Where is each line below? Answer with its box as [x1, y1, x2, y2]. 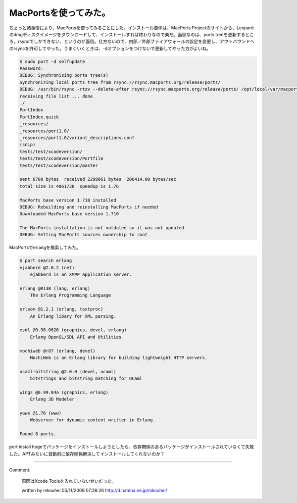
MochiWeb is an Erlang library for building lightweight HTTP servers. [30, 354, 208, 360]
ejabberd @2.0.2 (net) [19, 265, 75, 270]
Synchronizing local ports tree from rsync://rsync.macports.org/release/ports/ [19, 79, 221, 85]
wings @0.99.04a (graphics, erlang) [19, 389, 109, 395]
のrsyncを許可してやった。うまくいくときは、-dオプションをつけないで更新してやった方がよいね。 [9, 45, 211, 51]
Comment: [9, 467, 31, 473]
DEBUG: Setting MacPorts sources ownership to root [19, 232, 148, 238]
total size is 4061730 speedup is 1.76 [19, 183, 119, 189]
